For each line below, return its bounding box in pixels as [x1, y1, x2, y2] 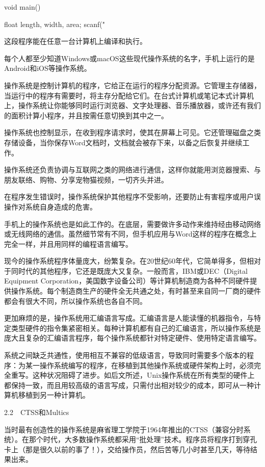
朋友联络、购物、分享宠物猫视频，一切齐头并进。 [4, 174, 168, 185]
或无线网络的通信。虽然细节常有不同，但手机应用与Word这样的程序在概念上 [4, 228, 257, 239]
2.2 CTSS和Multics [4, 407, 69, 417]
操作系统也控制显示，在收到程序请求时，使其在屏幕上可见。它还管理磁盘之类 [4, 127, 261, 138]
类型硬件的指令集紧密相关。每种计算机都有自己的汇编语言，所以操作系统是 [11, 322, 261, 333]
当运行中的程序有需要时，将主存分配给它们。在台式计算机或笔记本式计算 [4, 90, 247, 100]
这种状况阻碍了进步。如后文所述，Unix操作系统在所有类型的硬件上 [32, 370, 255, 380]
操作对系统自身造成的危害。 [4, 201, 97, 212]
